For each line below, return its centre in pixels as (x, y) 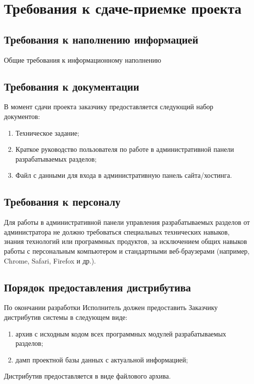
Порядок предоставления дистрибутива (98, 287)
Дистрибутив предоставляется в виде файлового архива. (87, 376)
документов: (22, 116)
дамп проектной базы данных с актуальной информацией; (102, 359)
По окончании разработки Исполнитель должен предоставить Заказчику (111, 307)
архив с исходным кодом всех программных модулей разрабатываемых (121, 333)
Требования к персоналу (62, 202)
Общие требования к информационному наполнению (83, 60)
